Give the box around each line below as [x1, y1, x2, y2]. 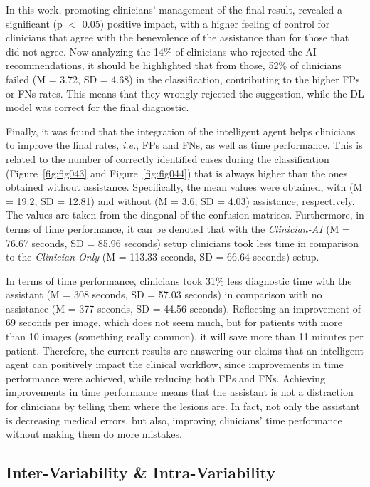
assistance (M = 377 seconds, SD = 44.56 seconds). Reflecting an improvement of [6, 300, 361, 315]
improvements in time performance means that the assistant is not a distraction [6, 384, 354, 399]
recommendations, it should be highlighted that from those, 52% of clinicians [6, 58, 342, 73]
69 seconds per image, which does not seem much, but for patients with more [6, 315, 342, 330]
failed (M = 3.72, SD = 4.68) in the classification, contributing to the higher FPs [6, 71, 360, 86]
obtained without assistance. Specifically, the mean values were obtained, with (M [6, 179, 363, 194]
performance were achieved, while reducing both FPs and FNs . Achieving [6, 370, 325, 385]
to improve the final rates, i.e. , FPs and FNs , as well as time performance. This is [6, 137, 363, 152]
